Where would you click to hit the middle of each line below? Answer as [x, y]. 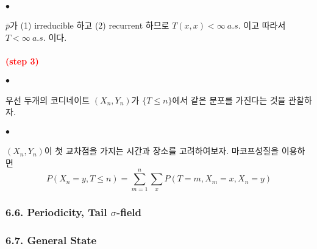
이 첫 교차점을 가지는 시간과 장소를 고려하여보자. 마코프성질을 [162, 151]
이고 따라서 [265, 25]
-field [129, 212]
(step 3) [22, 61]
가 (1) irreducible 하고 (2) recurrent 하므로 [90, 25]
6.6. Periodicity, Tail [56, 212]
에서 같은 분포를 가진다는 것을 [229, 100]
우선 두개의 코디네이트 [48, 100]
